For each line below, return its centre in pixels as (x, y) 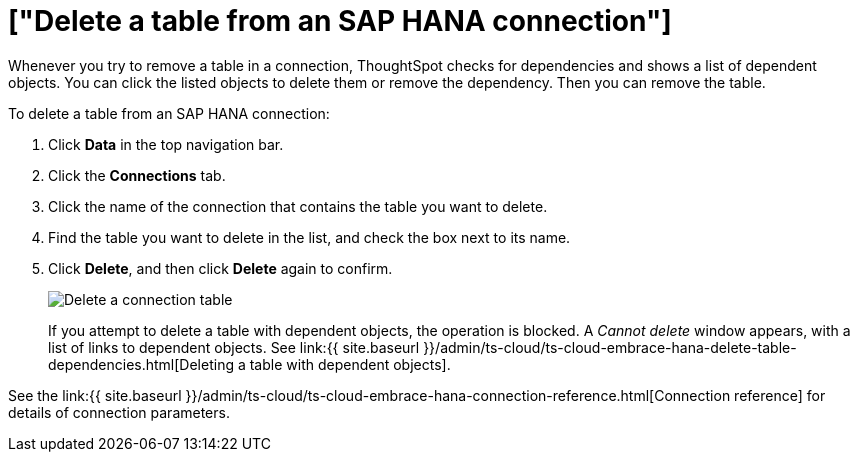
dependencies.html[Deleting (141, 364)
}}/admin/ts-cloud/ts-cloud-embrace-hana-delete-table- (610, 347)
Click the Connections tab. (137, 175)
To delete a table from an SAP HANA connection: (169, 113)
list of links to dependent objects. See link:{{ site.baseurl (234, 347)
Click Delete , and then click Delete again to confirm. (220, 268)
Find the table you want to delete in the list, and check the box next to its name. (309, 237)
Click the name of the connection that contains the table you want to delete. (298, 206)
